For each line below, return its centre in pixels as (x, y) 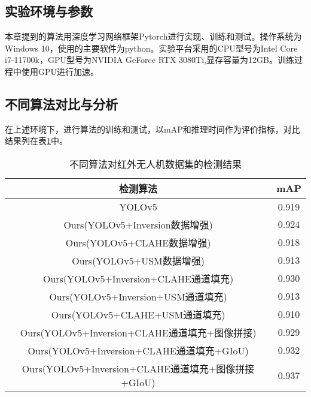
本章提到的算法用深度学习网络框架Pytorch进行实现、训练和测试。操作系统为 (153, 36)
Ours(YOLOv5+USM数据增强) (138, 260)
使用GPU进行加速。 (60, 71)
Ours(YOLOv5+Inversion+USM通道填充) (138, 296)
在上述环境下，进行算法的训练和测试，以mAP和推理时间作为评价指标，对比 (153, 129)
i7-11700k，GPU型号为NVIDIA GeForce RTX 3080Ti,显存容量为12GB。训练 (150, 60)
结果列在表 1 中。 (36, 141)
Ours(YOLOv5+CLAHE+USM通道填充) (138, 314)
